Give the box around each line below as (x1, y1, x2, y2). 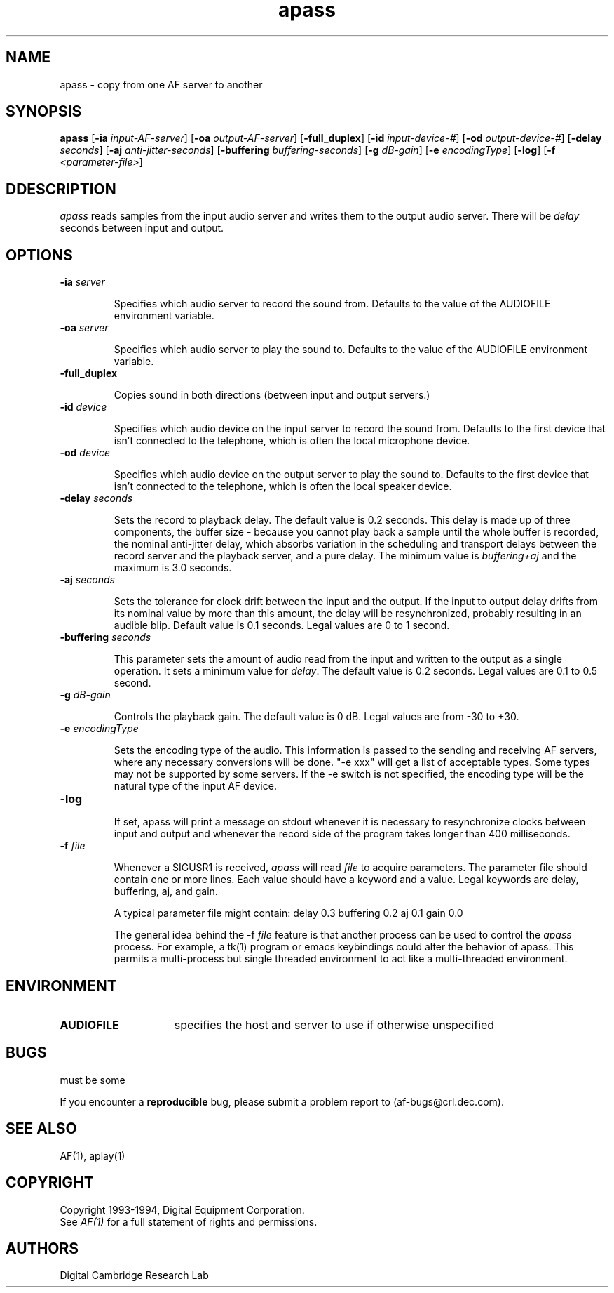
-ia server (60, 276, 105, 289)
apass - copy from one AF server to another (60, 78, 263, 91)
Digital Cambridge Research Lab (60, 1269, 209, 1282)
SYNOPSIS (6, 102, 82, 121)
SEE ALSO (6, 1120, 77, 1138)
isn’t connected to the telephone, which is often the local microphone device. (114, 435, 470, 447)
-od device (60, 446, 110, 459)
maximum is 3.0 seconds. (114, 562, 232, 574)
